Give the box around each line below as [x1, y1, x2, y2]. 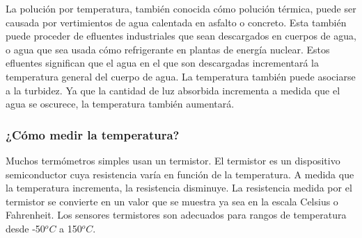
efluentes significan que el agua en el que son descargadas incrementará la [6, 56, 320, 70]
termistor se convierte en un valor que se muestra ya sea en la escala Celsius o [6, 194, 338, 208]
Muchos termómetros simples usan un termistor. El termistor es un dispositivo [6, 153, 340, 167]
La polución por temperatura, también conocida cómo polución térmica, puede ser [6, 1, 356, 15]
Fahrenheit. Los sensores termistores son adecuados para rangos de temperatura [6, 207, 347, 222]
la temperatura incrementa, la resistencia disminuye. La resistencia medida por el [6, 180, 352, 195]
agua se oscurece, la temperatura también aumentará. [6, 96, 235, 111]
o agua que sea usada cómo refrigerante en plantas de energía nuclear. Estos [6, 42, 330, 56]
